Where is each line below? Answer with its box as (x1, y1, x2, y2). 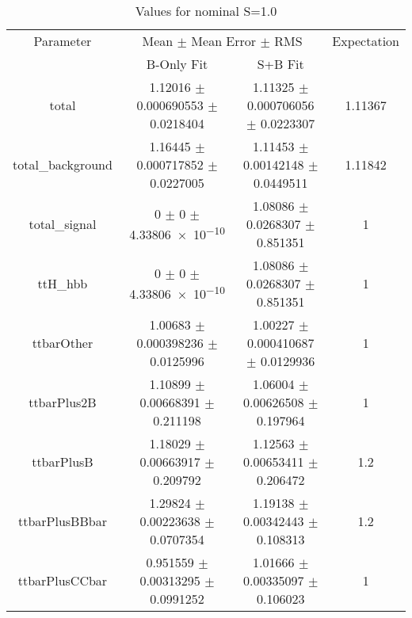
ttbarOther (32, 334, 93, 352)
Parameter (33, 32, 92, 50)
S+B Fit (257, 55, 304, 73)
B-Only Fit (146, 55, 208, 73)
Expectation (332, 32, 399, 50)
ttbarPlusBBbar (17, 512, 107, 530)
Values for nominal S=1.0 (135, 2, 277, 20)
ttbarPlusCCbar (17, 571, 108, 589)
